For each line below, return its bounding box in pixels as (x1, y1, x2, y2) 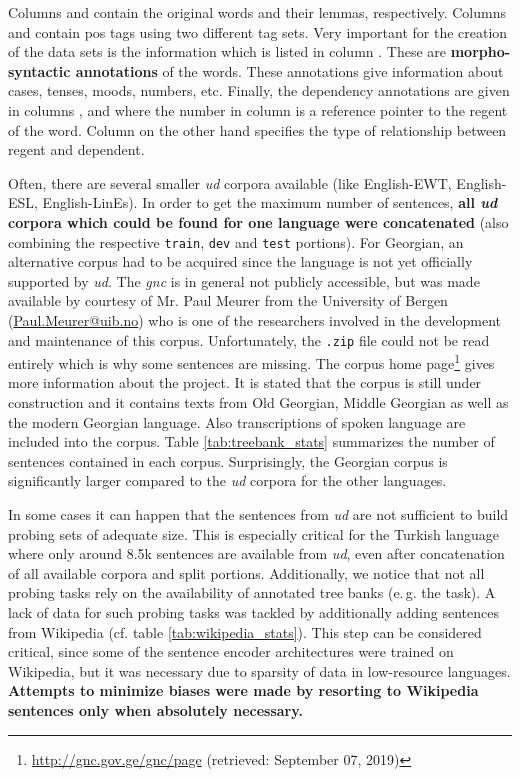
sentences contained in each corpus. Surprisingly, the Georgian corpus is (8, 450, 448, 471)
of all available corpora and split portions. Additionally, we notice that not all (8, 562, 485, 583)
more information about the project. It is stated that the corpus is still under (8, 372, 482, 393)
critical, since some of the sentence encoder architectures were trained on (8, 641, 454, 662)
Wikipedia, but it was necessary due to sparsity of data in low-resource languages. (8, 660, 511, 681)
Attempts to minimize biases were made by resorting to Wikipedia (8, 680, 479, 701)
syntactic (8, 60, 71, 81)
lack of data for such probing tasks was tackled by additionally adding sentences (8, 602, 499, 622)
